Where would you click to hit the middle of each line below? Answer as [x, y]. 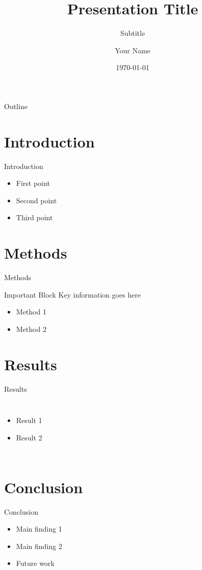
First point [33, 183]
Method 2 [31, 329]
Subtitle [133, 33]
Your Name [133, 50]
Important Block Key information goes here [72, 294]
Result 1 [29, 420]
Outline [16, 106]
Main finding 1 [39, 529]
